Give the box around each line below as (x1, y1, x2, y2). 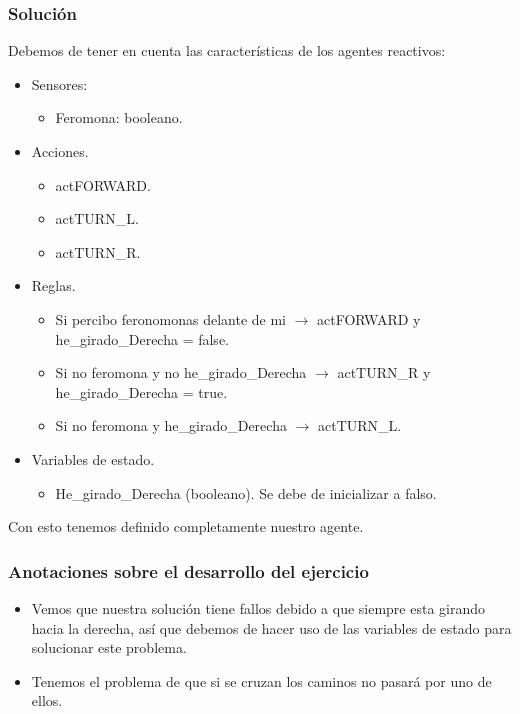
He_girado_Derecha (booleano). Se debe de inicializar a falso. (55, 482, 437, 503)
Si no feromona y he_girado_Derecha (55, 415, 287, 436)
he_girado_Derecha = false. (55, 328, 229, 349)
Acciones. (31, 141, 89, 161)
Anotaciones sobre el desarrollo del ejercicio (8, 558, 369, 583)
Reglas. (31, 275, 76, 296)
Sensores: (31, 73, 88, 94)
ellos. (31, 690, 63, 711)
